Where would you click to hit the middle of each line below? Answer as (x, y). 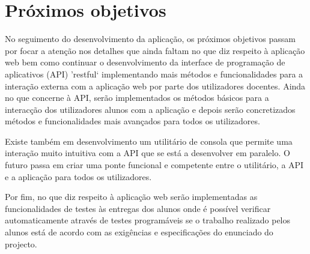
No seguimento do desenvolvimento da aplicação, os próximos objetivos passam (150, 39)
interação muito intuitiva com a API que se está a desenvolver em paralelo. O (147, 153)
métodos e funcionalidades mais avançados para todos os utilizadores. (132, 121)
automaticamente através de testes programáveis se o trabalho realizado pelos (148, 220)
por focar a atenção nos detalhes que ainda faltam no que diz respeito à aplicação (155, 50)
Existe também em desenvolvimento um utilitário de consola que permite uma (149, 141)
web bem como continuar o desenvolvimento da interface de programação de (145, 62)
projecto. (21, 243)
